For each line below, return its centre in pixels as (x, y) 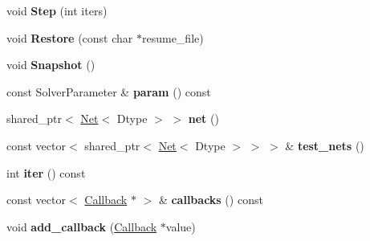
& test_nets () (325, 145)
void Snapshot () (51, 65)
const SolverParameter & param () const (109, 91)
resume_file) (173, 37)
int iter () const (46, 172)
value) (181, 226)
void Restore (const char (70, 37)
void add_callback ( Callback (82, 226)
